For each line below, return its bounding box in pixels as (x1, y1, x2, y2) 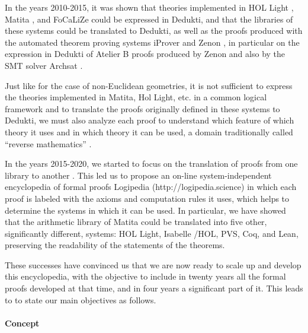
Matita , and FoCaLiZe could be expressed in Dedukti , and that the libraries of (5, 12, 293, 25)
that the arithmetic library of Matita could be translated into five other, (5, 215, 267, 228)
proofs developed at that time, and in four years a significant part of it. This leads (5, 282, 303, 294)
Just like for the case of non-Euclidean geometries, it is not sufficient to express (5, 79, 293, 91)
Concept (5, 316, 40, 329)
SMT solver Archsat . (5, 59, 83, 71)
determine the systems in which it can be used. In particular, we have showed (5, 204, 286, 216)
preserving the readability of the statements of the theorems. (5, 239, 225, 251)
